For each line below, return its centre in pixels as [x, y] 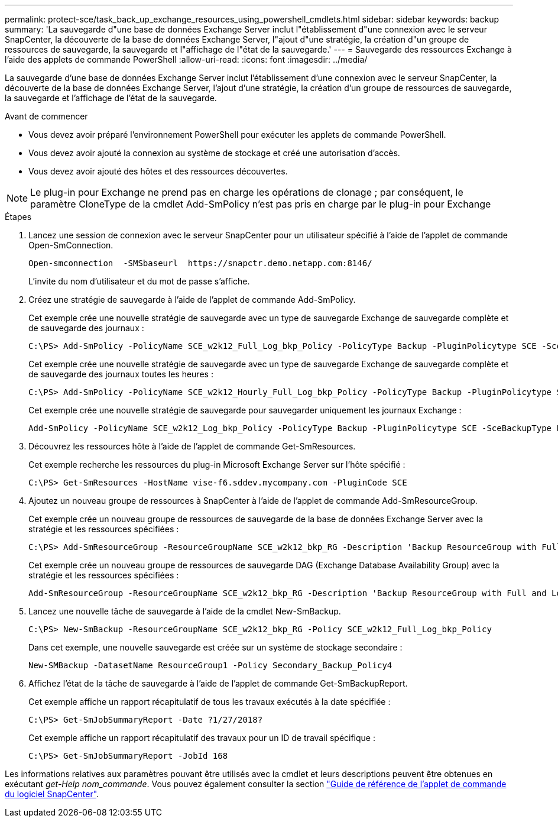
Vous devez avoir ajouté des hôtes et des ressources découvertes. [158, 171]
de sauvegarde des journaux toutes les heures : [121, 374]
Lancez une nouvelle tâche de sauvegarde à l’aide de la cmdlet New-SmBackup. [185, 611]
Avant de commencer [46, 116]
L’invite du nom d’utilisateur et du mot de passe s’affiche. [139, 281]
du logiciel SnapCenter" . [52, 794]
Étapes [18, 217]
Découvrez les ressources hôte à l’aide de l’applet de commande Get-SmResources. [192, 446]
